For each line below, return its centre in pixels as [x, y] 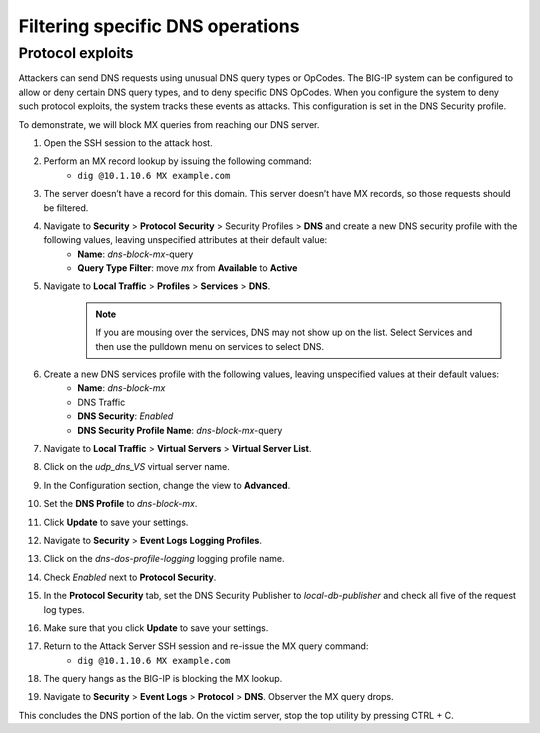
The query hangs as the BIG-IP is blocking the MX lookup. [163, 679]
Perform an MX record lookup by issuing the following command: [177, 161]
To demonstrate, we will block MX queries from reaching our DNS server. [169, 124]
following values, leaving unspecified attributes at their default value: [185, 240]
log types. [64, 609]
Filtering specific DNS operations [159, 26]
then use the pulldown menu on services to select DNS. [210, 346]
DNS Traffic [101, 402]
